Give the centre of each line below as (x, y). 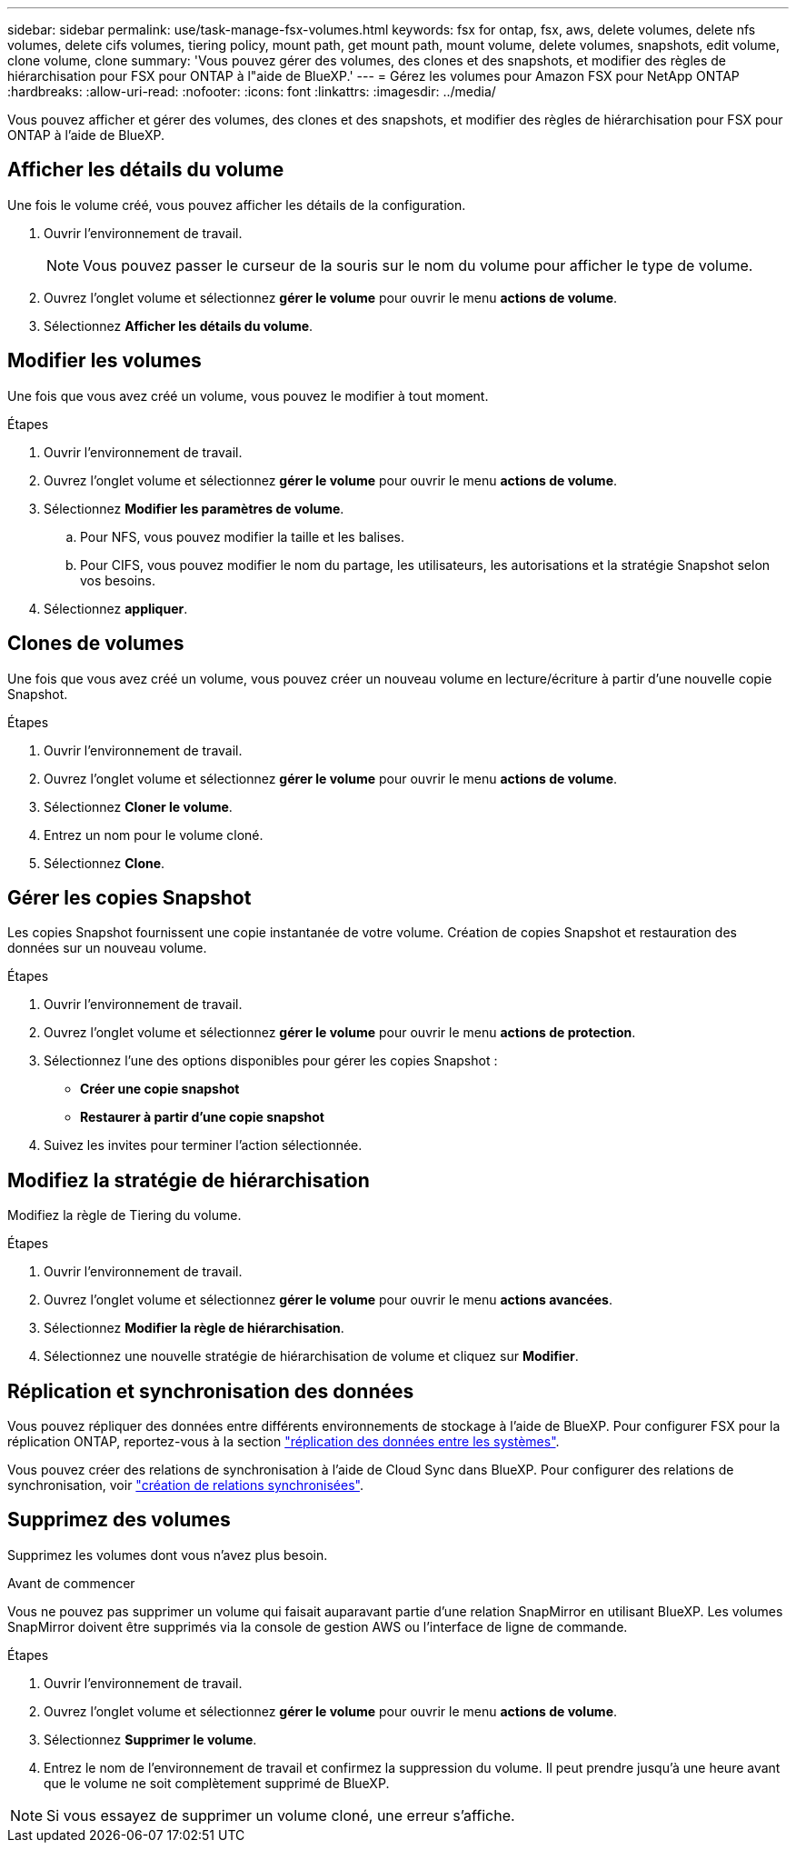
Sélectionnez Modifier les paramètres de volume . (194, 508)
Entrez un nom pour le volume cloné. (154, 835)
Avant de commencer (71, 1583)
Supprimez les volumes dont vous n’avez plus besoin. (168, 1555)
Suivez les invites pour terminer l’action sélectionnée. (203, 1145)
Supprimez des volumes (119, 1520)
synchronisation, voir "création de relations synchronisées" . (185, 1485)
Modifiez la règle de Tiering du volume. (124, 1215)
